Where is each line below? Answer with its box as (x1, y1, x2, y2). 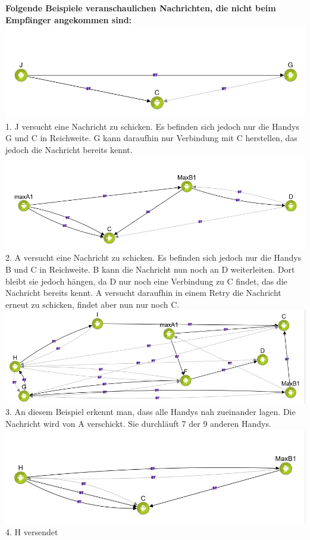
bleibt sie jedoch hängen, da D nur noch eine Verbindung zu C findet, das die (5, 274, 287, 287)
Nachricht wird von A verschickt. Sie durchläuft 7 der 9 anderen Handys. (5, 417, 271, 429)
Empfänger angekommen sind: (5, 13, 132, 26)
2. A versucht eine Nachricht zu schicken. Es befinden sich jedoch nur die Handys (5, 251, 302, 264)
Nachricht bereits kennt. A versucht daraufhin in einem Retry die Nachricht (5, 286, 281, 299)
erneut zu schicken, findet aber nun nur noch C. (5, 298, 180, 310)
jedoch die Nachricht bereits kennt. (5, 143, 133, 156)
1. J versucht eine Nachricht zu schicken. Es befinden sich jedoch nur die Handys (5, 120, 299, 132)
